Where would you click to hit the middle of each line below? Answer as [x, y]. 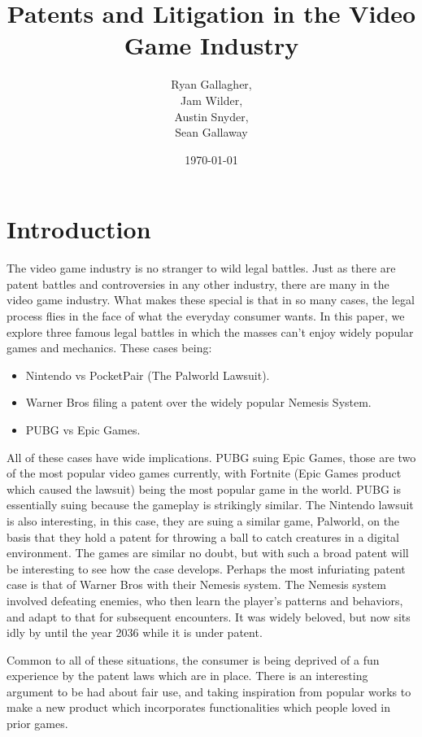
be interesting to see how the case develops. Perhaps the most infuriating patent [206, 568]
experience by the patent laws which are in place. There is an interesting [187, 676]
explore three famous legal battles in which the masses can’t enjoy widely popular [210, 331]
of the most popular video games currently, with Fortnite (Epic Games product [204, 473]
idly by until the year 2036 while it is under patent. [135, 632]
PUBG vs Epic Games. [83, 429]
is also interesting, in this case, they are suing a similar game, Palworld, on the [203, 520]
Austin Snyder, [211, 116]
